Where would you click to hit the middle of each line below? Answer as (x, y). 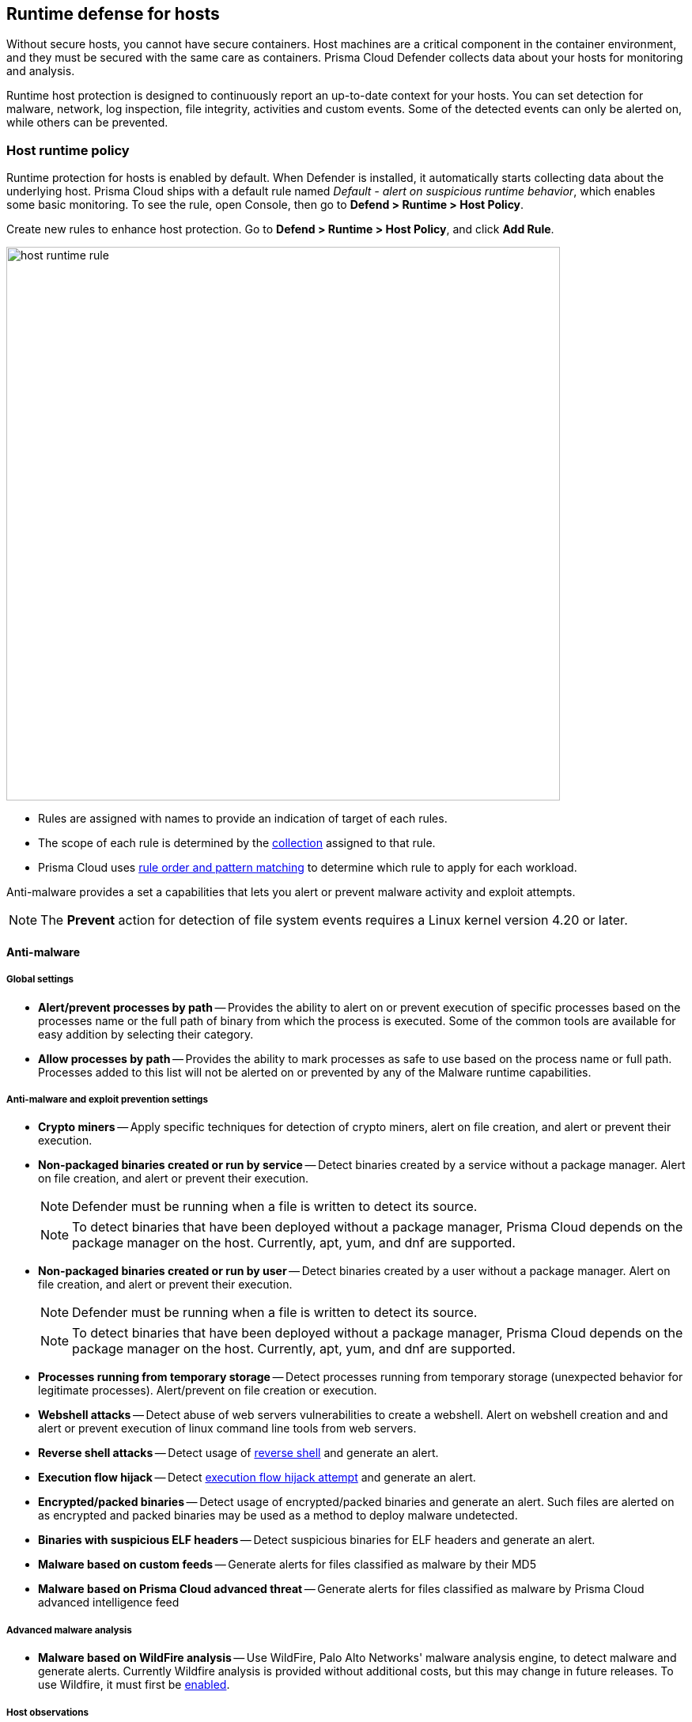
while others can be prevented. (87, 123)
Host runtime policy (68, 150)
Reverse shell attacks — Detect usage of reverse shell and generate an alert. (238, 1453)
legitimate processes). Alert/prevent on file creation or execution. (208, 1391)
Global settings (40, 980)
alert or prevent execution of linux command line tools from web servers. (227, 1429)
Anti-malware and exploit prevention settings (107, 1099)
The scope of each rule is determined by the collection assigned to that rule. (237, 843)
